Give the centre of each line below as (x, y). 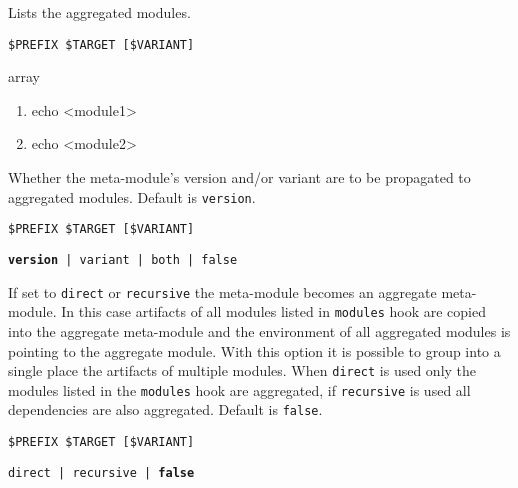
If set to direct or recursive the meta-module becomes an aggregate (222, 291)
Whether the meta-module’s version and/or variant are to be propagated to (239, 177)
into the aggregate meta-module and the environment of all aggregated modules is (259, 330)
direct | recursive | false (101, 472)
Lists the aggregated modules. (99, 12)
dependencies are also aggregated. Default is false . (165, 409)
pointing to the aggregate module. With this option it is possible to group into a (254, 350)
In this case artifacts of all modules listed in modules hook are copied (273, 311)
